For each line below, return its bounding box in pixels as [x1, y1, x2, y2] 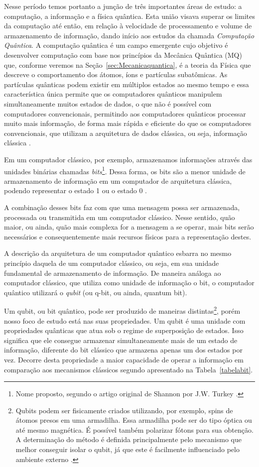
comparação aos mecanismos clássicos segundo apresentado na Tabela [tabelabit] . [4, 364, 253, 374]
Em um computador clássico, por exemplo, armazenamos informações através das [4, 154, 253, 164]
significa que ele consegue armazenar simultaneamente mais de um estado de [4, 335, 238, 345]
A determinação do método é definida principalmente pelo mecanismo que [15, 434, 242, 445]
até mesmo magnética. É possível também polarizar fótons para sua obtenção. [15, 424, 254, 435]
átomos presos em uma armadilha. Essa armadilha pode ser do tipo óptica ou [15, 415, 252, 425]
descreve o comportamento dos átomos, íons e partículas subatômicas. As [4, 69, 228, 80]
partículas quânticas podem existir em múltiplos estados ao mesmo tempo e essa [4, 79, 249, 89]
